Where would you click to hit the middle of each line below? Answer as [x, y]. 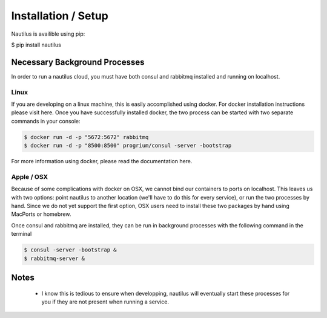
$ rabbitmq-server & [54, 258]
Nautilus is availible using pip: [48, 34]
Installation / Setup [60, 16]
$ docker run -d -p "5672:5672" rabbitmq [86, 137]
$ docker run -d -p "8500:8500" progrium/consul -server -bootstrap [128, 146]
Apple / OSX [30, 177]
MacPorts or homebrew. [41, 214]
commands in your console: [46, 121]
